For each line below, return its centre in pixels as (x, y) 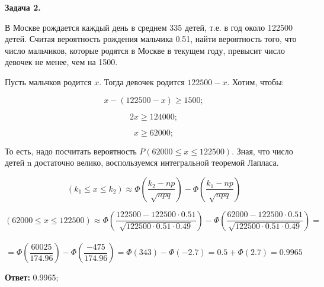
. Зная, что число (262, 151)
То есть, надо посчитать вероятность (71, 151)
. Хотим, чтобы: (256, 81)
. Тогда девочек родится (142, 81)
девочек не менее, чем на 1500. (61, 62)
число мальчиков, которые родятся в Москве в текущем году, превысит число (145, 50)
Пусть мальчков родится (48, 81)
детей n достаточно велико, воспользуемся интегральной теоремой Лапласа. (142, 162)
